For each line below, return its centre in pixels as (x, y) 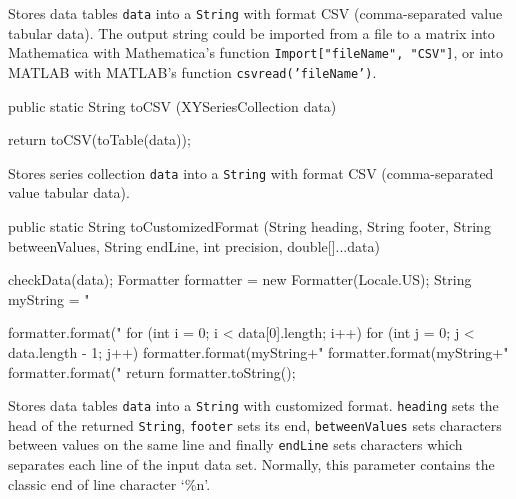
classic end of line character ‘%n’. (109, 483)
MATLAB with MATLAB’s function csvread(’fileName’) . (192, 71)
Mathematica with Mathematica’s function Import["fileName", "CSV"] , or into (255, 52)
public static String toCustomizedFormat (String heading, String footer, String (249, 226)
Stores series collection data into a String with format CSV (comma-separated (251, 172)
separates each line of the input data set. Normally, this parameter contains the (251, 464)
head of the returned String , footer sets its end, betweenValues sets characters (255, 424)
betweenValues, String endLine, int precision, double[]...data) (194, 245)
